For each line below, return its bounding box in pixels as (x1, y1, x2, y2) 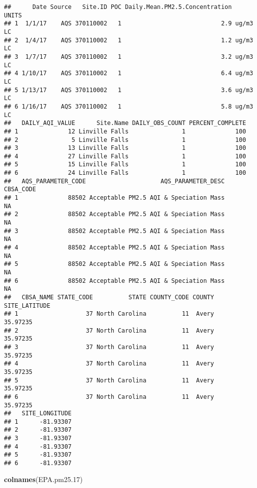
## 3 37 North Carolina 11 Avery (4, 343, 214, 351)
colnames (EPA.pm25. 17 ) (4, 474, 83, 484)
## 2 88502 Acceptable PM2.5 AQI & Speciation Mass (4, 211, 225, 218)
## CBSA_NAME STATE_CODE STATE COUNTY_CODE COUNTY (4, 293, 214, 301)
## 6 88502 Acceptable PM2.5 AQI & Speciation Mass (4, 277, 225, 284)
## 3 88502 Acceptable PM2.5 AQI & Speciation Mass (4, 227, 225, 235)
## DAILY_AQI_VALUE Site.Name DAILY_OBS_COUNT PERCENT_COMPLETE (4, 120, 246, 127)
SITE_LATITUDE (4, 302, 51, 309)
